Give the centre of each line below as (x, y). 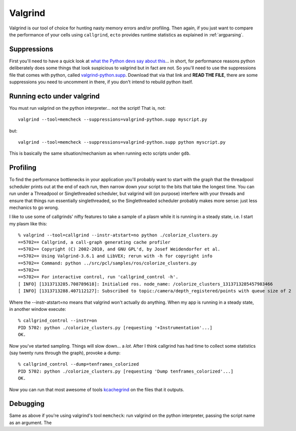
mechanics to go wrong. (34, 208)
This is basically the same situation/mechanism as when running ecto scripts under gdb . (100, 153)
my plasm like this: (28, 223)
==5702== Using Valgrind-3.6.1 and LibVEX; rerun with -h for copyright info (115, 256)
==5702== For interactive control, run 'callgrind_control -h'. (98, 277)
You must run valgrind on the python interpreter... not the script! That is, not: (87, 108)
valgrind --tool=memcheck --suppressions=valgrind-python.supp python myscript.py (122, 142)
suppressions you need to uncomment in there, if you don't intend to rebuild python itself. (101, 82)
